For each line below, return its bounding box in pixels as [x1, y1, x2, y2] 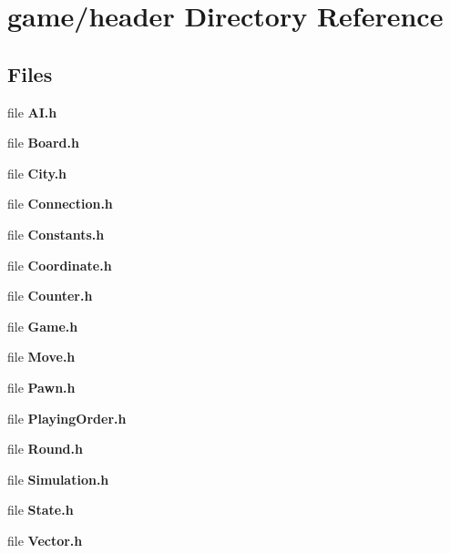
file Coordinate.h [7, 255, 112, 274]
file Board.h [7, 133, 79, 152]
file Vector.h [7, 530, 83, 549]
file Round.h [7, 439, 83, 458]
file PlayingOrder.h [7, 408, 127, 427]
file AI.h [7, 102, 57, 121]
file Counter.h [7, 286, 93, 305]
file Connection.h [7, 194, 113, 213]
